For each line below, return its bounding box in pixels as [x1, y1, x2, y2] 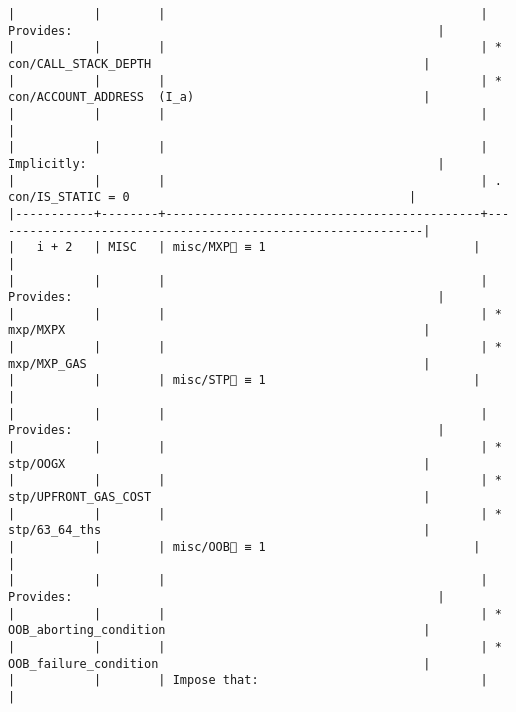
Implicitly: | [8, 156, 445, 171]
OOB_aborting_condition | [8, 623, 431, 638]
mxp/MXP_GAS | [8, 356, 431, 371]
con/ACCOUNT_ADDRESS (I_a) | [8, 90, 431, 105]
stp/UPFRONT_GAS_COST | [8, 490, 431, 505]
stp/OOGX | [8, 456, 431, 471]
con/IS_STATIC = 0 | [8, 190, 417, 205]
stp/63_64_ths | [8, 523, 431, 538]
